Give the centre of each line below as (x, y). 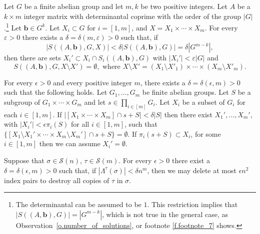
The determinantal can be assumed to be (78, 204)
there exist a (191, 160)
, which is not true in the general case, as (165, 214)
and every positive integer (92, 82)
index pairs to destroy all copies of (57, 180)
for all (80, 124)
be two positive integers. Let (184, 6)
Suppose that (24, 160)
